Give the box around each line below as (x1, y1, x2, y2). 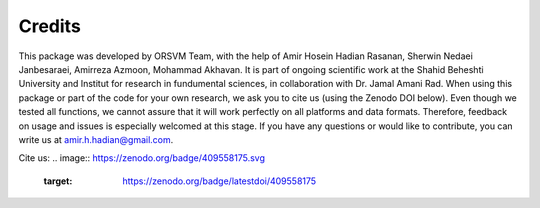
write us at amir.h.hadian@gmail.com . (18, 133, 174, 145)
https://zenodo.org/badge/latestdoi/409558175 (122, 175, 317, 187)
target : (43, 175, 73, 187)
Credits (18, 15, 82, 37)
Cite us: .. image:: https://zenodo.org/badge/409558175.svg (18, 152, 265, 164)
